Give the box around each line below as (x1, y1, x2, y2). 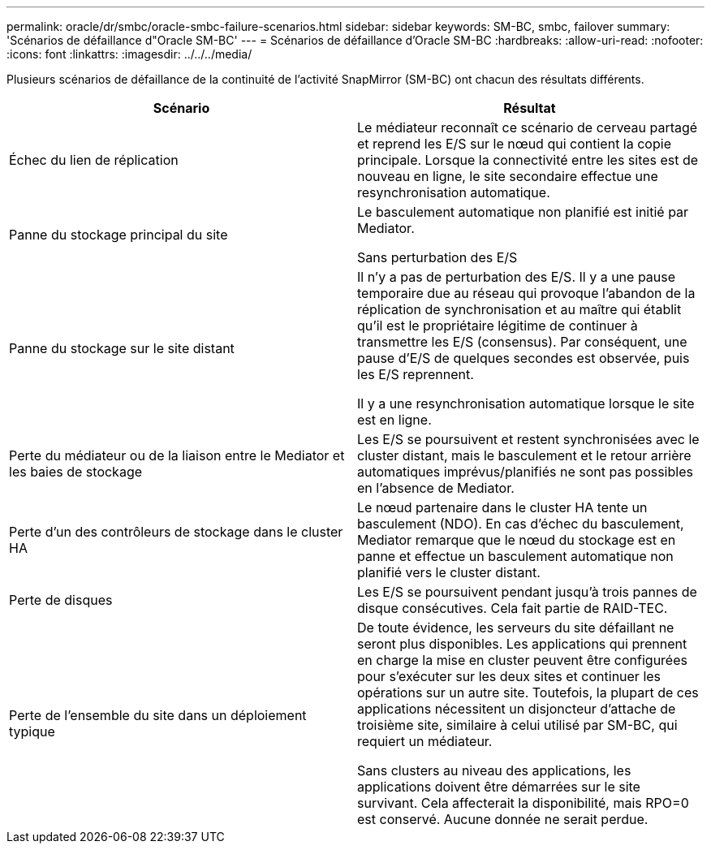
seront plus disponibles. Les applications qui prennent (357, 636, 687, 652)
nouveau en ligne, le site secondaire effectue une (357, 168, 658, 184)
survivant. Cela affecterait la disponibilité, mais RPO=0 (357, 795, 689, 811)
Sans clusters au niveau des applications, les (357, 762, 631, 779)
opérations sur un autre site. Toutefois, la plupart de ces (357, 684, 699, 701)
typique (9, 723, 55, 740)
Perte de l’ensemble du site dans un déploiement (9, 707, 307, 723)
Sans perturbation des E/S (357, 249, 518, 265)
